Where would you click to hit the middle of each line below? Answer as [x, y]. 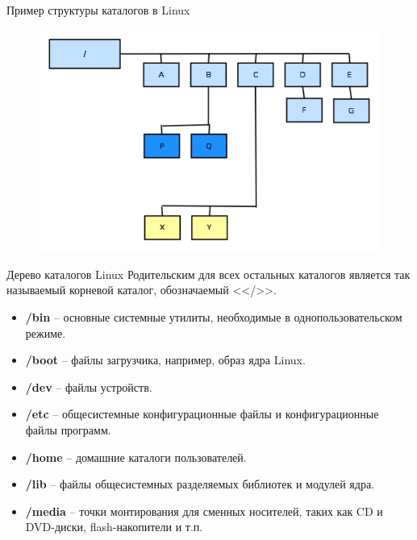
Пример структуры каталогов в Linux [98, 10]
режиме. [46, 332]
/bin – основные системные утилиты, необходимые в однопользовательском [214, 317]
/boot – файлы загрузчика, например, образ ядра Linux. [165, 360]
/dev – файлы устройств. [89, 386]
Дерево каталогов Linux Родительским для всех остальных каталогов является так [208, 274]
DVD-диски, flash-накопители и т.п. [114, 527]
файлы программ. [68, 429]
